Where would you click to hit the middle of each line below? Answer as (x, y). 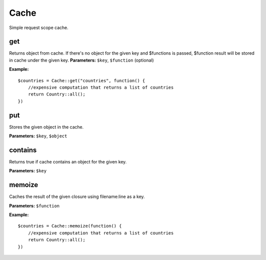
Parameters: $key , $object (38, 136)
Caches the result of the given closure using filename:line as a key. (77, 196)
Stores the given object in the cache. (46, 127)
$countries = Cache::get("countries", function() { (82, 81)
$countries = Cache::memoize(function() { (70, 226)
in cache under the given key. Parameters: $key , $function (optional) (82, 60)
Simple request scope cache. (39, 28)
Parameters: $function (34, 206)
